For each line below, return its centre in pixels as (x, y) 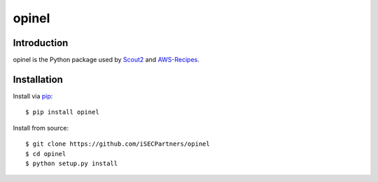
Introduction (41, 43)
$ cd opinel (46, 154)
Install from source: (41, 128)
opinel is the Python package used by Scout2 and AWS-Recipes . (106, 60)
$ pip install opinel (62, 112)
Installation (38, 79)
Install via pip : (33, 96)
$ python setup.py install (72, 163)
